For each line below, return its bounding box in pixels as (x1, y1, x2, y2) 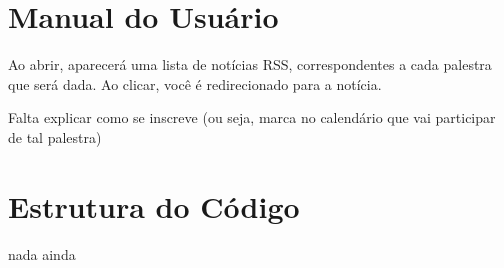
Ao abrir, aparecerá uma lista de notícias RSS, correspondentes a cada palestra (8, 54, 492, 75)
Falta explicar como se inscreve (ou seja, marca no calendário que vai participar (8, 107, 496, 128)
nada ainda (8, 243, 76, 264)
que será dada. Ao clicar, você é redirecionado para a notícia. (8, 73, 382, 94)
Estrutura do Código (8, 185, 300, 226)
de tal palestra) (8, 126, 102, 147)
